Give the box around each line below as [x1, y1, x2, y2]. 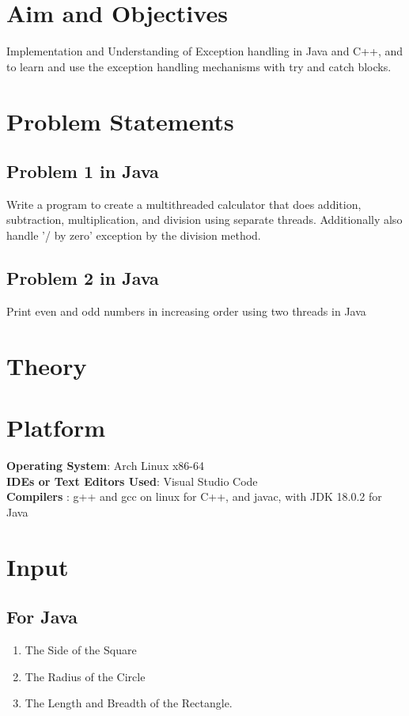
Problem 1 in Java [6, 159, 159, 184]
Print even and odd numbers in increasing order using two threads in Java [6, 302, 366, 319]
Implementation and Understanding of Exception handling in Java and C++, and [6, 43, 403, 59]
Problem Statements [6, 104, 234, 137]
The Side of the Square [25, 641, 137, 657]
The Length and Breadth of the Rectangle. [25, 695, 233, 711]
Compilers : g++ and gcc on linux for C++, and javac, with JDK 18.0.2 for [6, 488, 382, 505]
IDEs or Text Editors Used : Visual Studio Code [6, 472, 258, 489]
